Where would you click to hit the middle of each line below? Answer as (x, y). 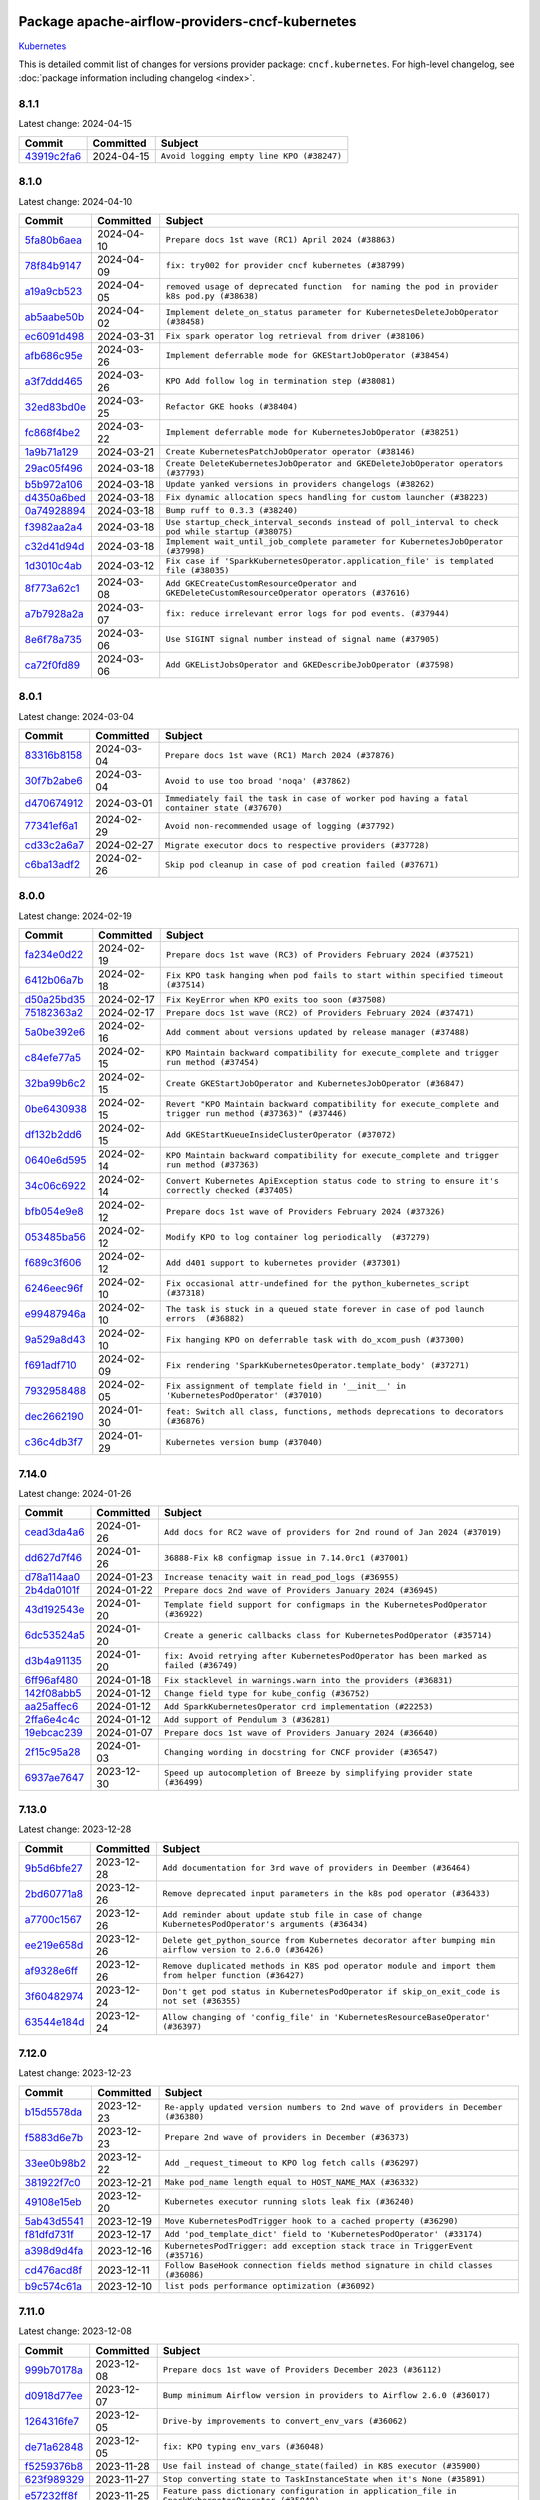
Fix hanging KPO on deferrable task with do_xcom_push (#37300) (315, 1339)
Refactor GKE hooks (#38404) (232, 406)
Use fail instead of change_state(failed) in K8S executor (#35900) (322, 2466)
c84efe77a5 (53, 1058)
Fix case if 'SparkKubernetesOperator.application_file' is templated (329, 560)
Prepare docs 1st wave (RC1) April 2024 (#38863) (281, 240)
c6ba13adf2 (52, 865)
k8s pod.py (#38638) (212, 295)
